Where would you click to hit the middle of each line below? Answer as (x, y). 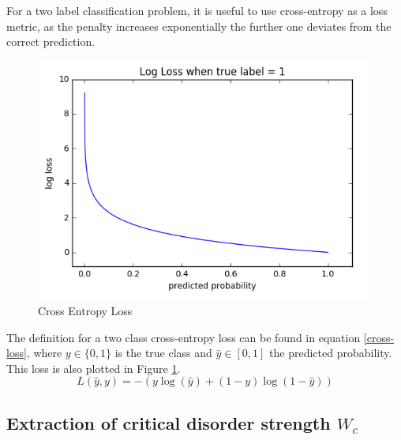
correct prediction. (51, 41)
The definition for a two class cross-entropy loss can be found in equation (184, 337)
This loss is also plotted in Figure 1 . (94, 368)
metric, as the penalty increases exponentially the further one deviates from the (199, 26)
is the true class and (163, 353)
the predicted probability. (331, 353)
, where (44, 353)
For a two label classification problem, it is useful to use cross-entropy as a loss (197, 10)
